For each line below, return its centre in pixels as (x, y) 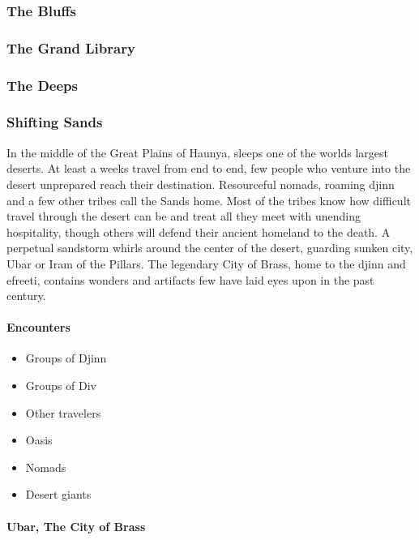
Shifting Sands (55, 122)
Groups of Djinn (66, 358)
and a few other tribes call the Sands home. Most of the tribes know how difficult (209, 200)
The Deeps (42, 85)
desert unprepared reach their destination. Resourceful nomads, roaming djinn (201, 184)
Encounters (38, 327)
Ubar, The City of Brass (76, 526)
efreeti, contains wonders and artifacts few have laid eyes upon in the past (190, 279)
